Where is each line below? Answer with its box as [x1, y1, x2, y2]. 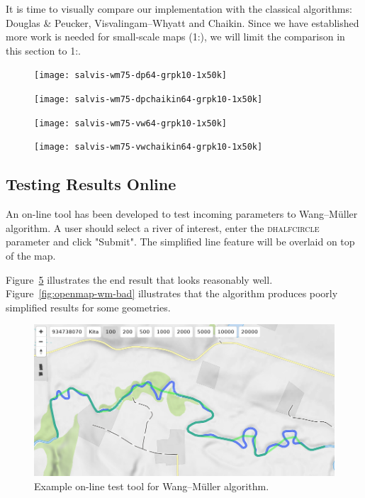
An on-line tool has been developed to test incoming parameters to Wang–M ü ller [6, 206, 358, 221]
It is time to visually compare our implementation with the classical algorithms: [6, 1, 352, 16]
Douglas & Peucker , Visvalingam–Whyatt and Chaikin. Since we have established [6, 15, 359, 30]
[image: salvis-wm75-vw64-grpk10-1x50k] [34, 118, 228, 128]
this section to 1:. [6, 43, 81, 57]
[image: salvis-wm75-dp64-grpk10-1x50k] [34, 70, 228, 81]
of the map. [6, 248, 56, 262]
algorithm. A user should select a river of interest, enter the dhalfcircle [6, 220, 320, 235]
